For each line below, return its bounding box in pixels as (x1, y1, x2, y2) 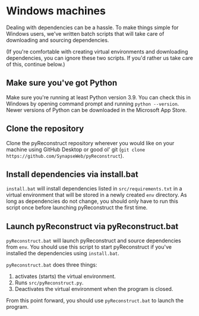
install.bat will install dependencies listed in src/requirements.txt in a (6, 185, 182, 192)
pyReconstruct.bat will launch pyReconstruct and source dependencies (6, 237, 181, 245)
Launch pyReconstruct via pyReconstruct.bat (6, 221, 179, 231)
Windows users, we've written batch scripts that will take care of (6, 30, 165, 37)
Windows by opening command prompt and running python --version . (6, 100, 179, 107)
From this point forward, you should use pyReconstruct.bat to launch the (6, 297, 184, 304)
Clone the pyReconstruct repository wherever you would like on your (6, 139, 175, 146)
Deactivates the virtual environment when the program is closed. (14, 286, 173, 293)
